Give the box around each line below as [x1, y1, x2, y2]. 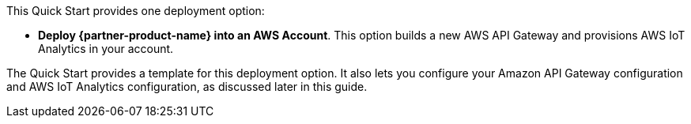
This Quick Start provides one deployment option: [6, 4, 265, 17]
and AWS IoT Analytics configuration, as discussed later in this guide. [6, 80, 368, 93]
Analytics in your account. [38, 42, 174, 55]
